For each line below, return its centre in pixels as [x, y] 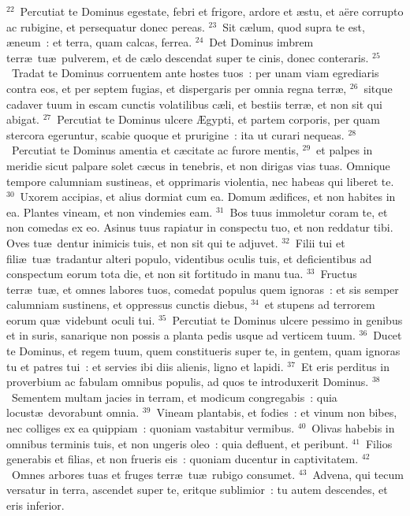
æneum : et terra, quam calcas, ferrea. [99, 42]
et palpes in [345, 150]
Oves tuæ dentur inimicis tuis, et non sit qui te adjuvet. [142, 242]
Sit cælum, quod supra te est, [294, 26]
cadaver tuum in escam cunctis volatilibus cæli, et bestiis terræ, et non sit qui [194, 104]
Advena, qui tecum [358, 474]
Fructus [339, 274]
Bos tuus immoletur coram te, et [309, 212]
